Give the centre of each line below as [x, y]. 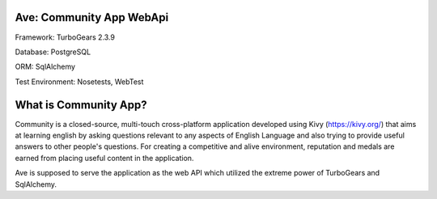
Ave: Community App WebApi [92, 17]
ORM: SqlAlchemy [45, 67]
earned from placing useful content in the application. [104, 158]
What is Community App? [81, 105]
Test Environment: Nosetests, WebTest [79, 82]
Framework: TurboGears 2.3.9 [65, 37]
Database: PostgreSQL [53, 52]
